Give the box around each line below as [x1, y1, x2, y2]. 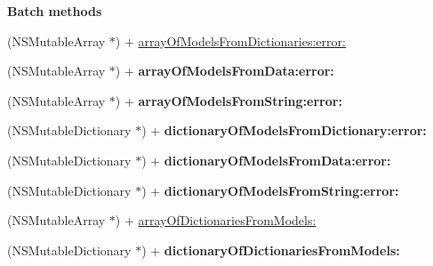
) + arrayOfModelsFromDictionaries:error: [115, 31, 346, 50]
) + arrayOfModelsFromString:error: [115, 91, 342, 109]
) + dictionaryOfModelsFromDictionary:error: [141, 121, 427, 140]
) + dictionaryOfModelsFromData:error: [141, 150, 391, 169]
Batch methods [7, 2, 102, 20]
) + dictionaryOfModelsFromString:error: [141, 181, 399, 199]
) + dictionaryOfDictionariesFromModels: [141, 240, 400, 259]
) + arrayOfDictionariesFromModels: [115, 211, 317, 230]
